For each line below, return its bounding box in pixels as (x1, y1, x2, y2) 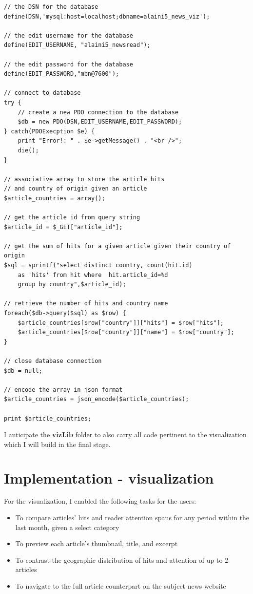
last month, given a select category (15, 522, 119, 532)
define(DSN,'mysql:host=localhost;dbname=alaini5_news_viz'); (4, 13, 210, 20)
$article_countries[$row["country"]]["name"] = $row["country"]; (18, 329, 234, 336)
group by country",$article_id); (18, 281, 126, 288)
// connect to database (4, 89, 81, 97)
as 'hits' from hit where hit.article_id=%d (18, 271, 168, 278)
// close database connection (4, 357, 102, 364)
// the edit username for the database (4, 32, 133, 39)
